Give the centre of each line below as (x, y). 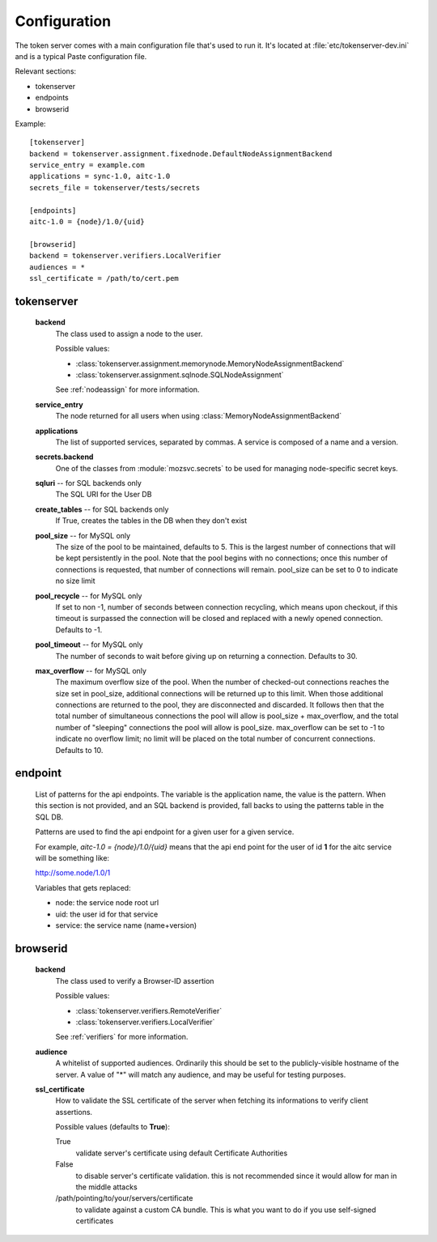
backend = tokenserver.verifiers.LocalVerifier (125, 256)
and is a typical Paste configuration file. (81, 56)
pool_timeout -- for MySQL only (89, 644)
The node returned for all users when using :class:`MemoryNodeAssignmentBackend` (199, 416)
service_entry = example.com (87, 165)
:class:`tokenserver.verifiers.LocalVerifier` (145, 1022)
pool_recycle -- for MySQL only (89, 596)
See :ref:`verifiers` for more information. (122, 1037)
